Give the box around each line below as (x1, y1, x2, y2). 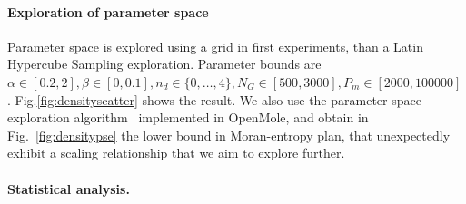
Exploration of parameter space (7, 2, 209, 21)
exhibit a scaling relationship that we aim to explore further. (7, 143, 345, 162)
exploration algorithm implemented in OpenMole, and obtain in (7, 108, 369, 127)
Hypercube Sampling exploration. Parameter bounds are (7, 54, 322, 73)
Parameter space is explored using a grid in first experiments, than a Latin (7, 36, 423, 55)
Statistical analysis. (7, 179, 130, 198)
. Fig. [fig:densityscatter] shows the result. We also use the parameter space (7, 90, 421, 109)
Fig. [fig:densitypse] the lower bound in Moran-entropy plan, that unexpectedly (7, 125, 451, 144)
